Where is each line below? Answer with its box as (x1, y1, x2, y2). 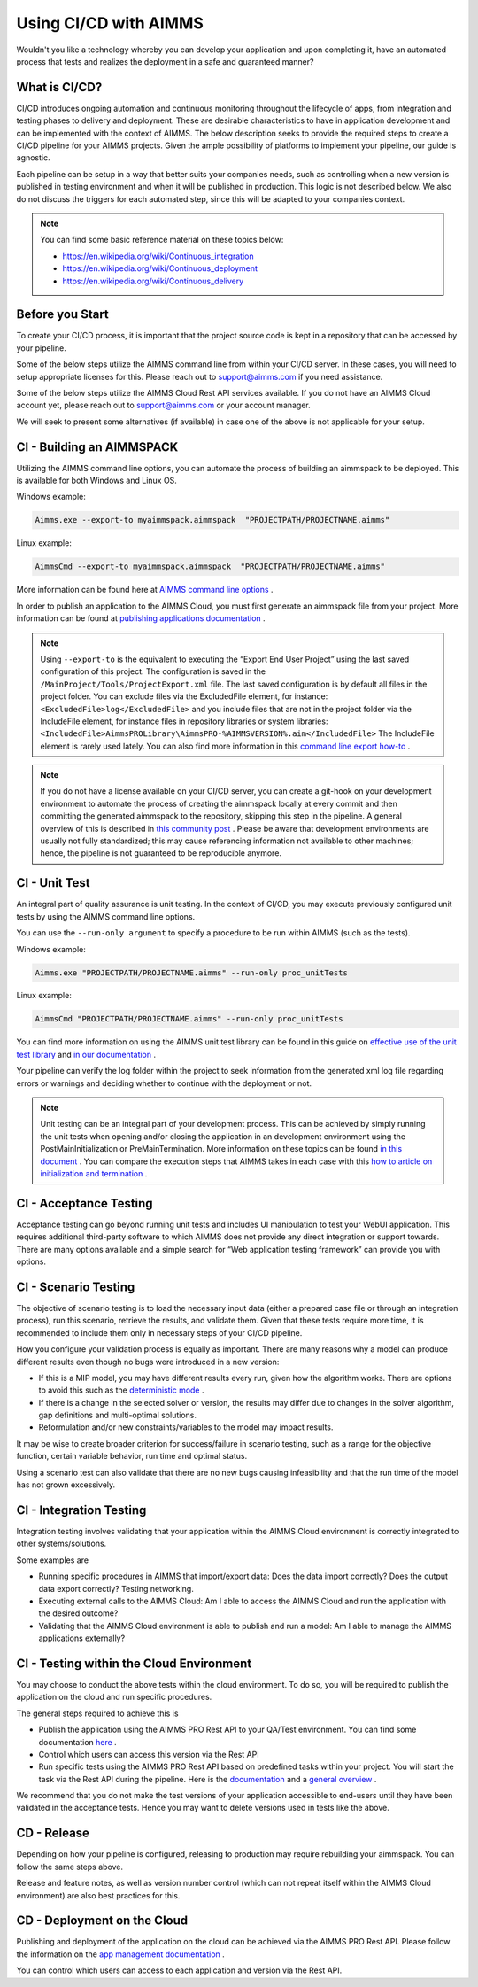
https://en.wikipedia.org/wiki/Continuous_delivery (62, 276, 244, 286)
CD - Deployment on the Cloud (16, 1913, 189, 1929)
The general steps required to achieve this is (16, 1708, 179, 1719)
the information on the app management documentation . (16, 1949, 225, 1960)
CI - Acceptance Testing (16, 1196, 154, 1211)
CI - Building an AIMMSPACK (16, 439, 179, 454)
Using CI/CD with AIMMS (16, 13, 204, 33)
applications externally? (38, 1633, 126, 1643)
